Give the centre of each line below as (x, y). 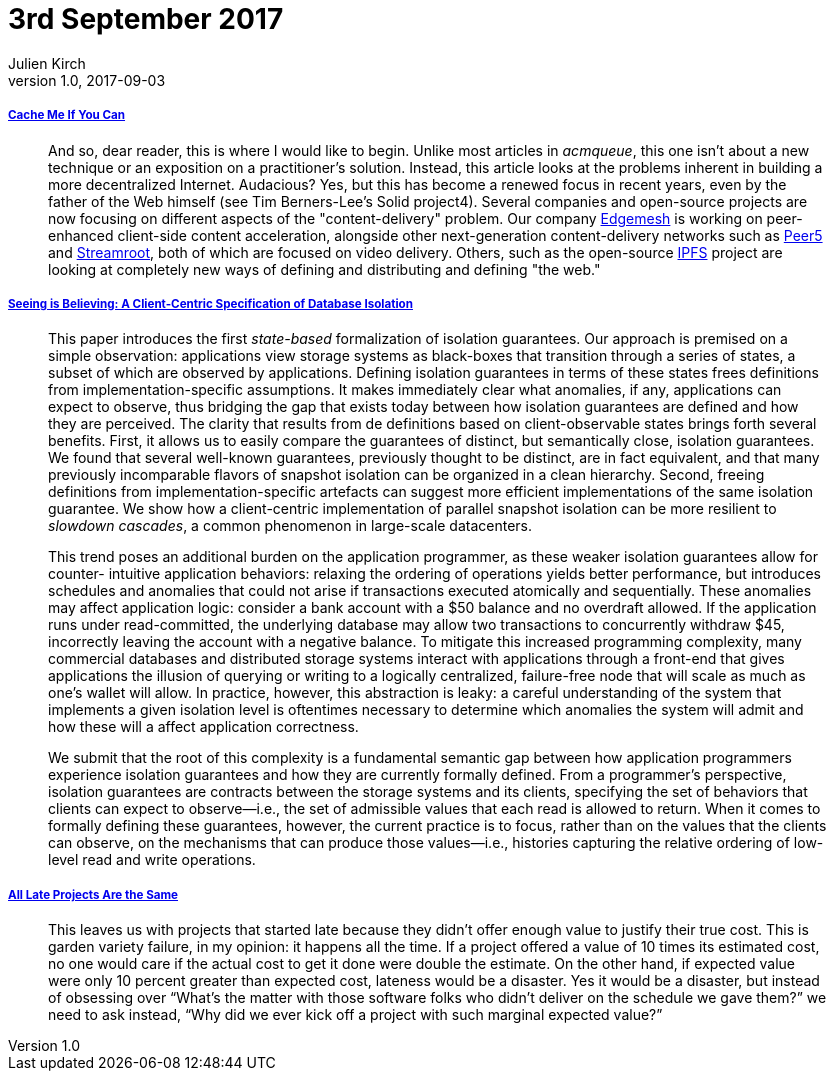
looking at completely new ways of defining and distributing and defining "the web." (324, 269)
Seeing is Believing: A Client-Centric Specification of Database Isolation (210, 303)
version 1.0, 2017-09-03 (87, 80)
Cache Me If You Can (67, 115)
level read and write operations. (152, 860)
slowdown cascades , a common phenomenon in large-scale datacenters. (290, 526)
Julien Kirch (47, 63)
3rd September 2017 (146, 19)
